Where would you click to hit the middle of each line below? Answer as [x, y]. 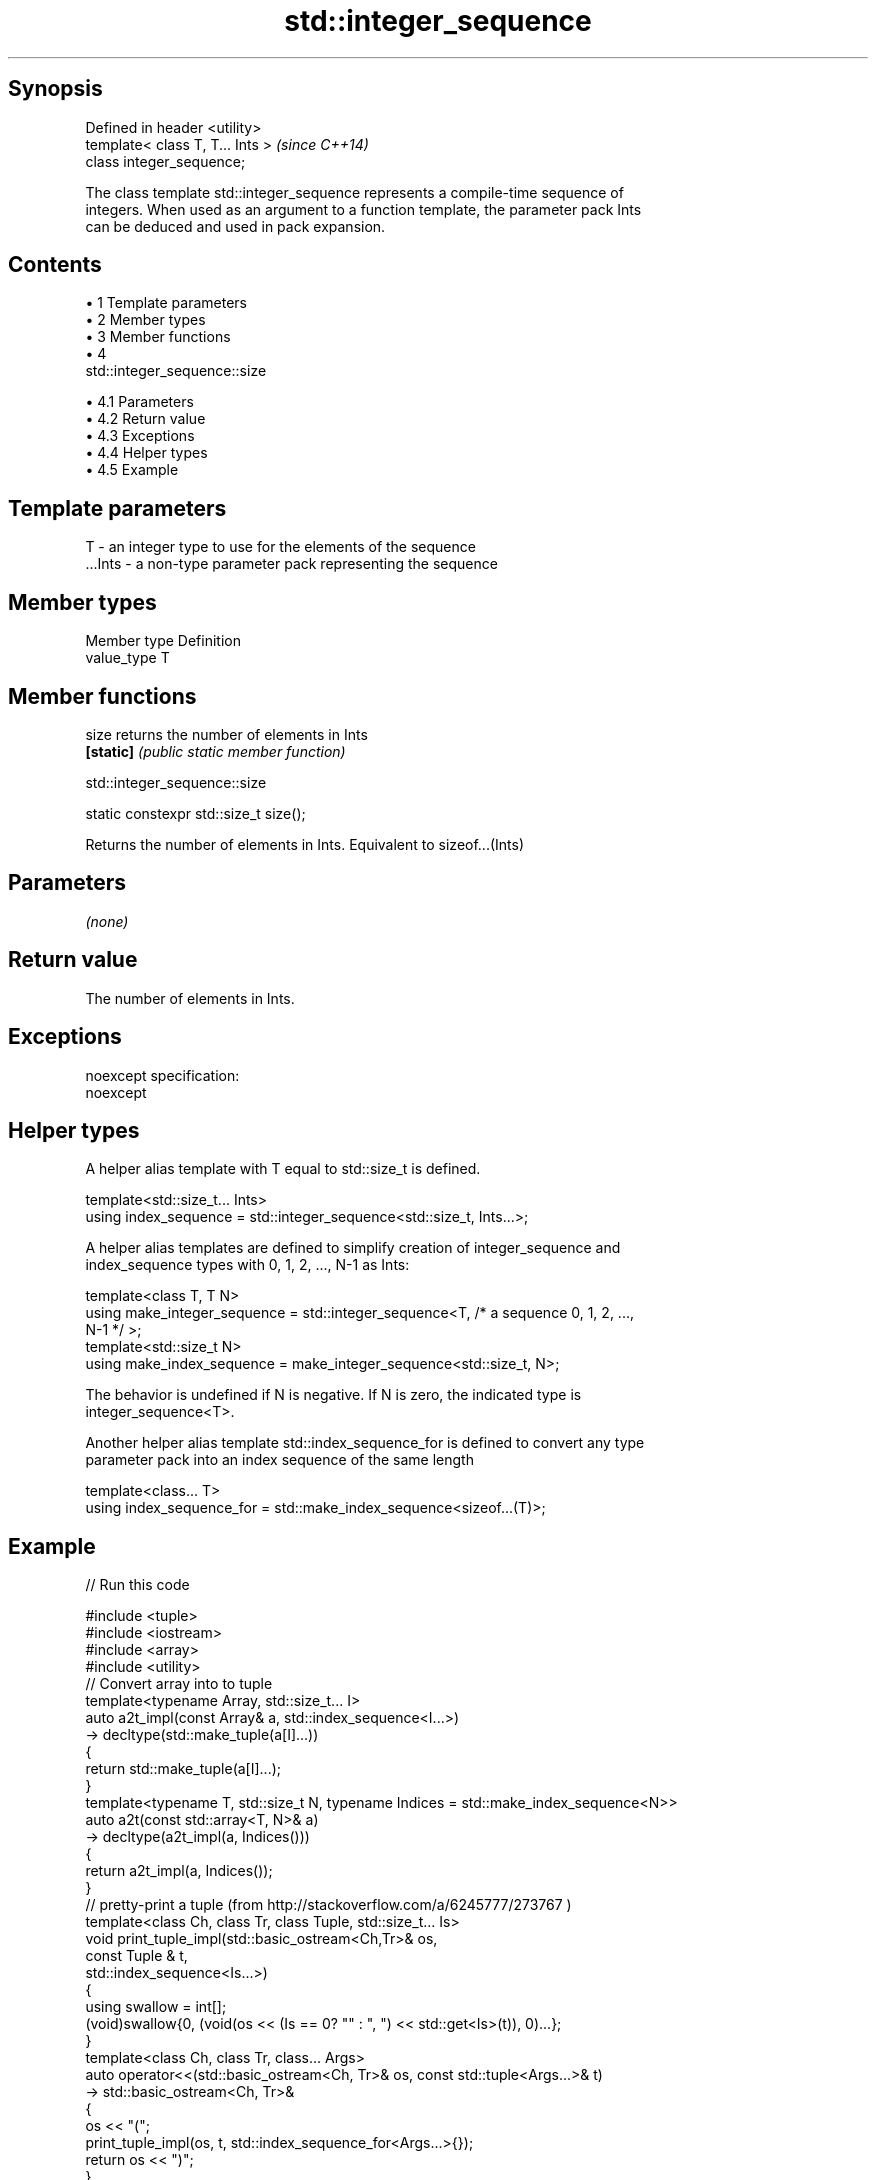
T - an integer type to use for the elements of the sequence [280, 547]
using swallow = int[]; [156, 2007]
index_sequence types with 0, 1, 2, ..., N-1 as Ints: [247, 1265]
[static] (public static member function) [215, 751]
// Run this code [137, 1585]
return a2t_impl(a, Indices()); [179, 1871]
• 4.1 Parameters [139, 402]
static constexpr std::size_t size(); [195, 813]
